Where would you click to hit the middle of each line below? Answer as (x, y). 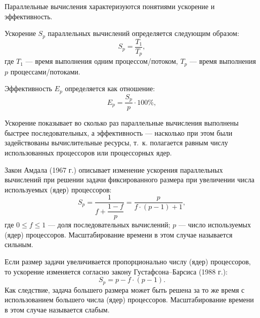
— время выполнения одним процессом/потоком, (102, 61)
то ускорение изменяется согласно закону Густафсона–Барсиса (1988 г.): (116, 271)
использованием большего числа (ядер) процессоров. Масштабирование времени (129, 300)
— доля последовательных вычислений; (109, 225)
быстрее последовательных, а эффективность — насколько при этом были (119, 132)
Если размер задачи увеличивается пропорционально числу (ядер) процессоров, (128, 262)
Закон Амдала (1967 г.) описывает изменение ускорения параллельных (114, 169)
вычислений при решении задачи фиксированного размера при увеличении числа (129, 180)
